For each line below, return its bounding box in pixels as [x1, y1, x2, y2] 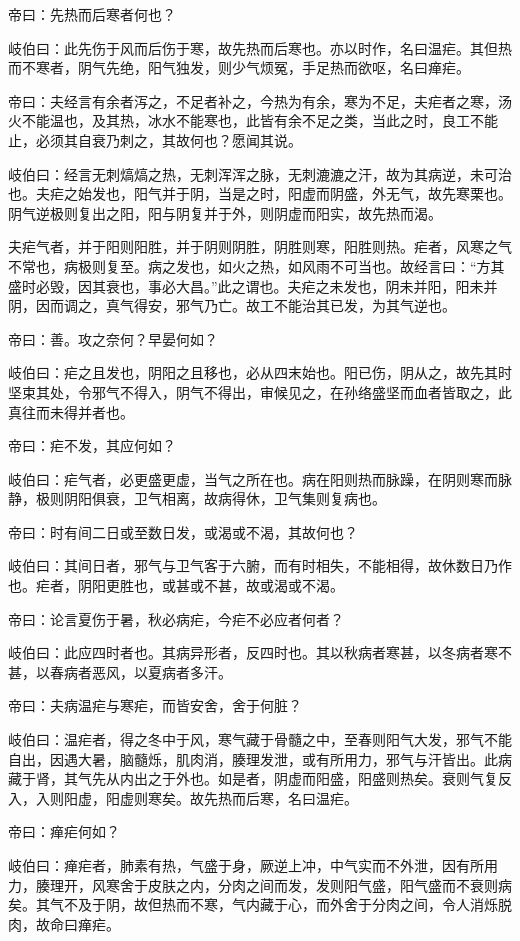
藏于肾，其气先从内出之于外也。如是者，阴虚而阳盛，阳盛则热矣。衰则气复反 [8, 768, 512, 789]
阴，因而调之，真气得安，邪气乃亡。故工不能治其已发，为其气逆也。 [8, 295, 456, 316]
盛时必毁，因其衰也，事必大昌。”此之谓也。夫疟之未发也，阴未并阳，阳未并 [8, 275, 498, 296]
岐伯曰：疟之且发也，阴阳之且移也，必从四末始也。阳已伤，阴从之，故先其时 [8, 362, 512, 383]
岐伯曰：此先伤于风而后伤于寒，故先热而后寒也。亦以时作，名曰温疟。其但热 [8, 37, 512, 58]
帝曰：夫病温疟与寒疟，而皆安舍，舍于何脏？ [8, 695, 302, 716]
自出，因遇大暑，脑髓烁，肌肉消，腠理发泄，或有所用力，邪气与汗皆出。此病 [8, 748, 512, 769]
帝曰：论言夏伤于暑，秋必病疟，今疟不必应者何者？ [8, 608, 344, 629]
